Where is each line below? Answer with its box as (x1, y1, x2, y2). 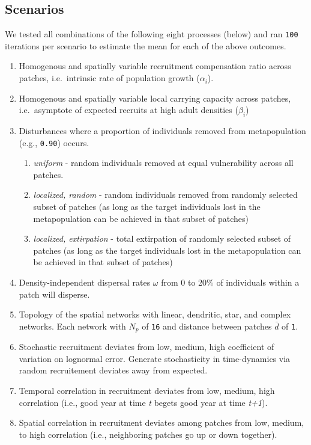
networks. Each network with (19, 319, 126, 332)
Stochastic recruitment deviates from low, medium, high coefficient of (19, 340, 274, 353)
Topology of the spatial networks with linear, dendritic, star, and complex (19, 308, 291, 321)
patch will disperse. (19, 287, 90, 300)
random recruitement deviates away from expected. (19, 364, 208, 376)
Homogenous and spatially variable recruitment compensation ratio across (19, 60, 291, 72)
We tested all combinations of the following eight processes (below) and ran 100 (5, 28, 298, 40)
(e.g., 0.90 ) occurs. (19, 136, 89, 149)
